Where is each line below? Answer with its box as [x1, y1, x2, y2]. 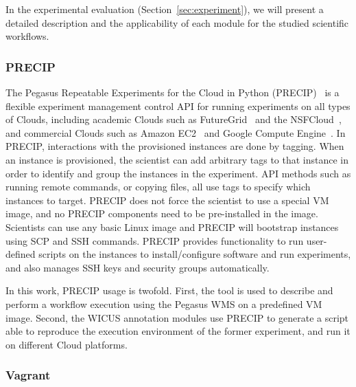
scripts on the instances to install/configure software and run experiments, [38, 247, 351, 261]
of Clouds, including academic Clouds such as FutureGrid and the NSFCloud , [5, 112, 342, 126]
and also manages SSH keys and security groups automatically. [5, 260, 270, 274]
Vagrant [5, 366, 51, 384]
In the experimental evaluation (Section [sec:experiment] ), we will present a [5, 2, 324, 16]
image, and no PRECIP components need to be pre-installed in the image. [5, 206, 318, 221]
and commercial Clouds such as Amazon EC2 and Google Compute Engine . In [5, 125, 346, 140]
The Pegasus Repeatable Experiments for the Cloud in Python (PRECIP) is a [5, 85, 340, 99]
